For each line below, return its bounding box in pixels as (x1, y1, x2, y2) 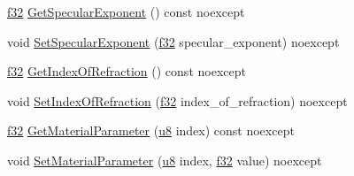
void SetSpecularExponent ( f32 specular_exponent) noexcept (7, 32, 340, 50)
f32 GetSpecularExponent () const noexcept (7, 3, 245, 20)
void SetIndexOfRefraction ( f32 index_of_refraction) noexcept (7, 91, 348, 110)
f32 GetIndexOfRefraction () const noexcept (7, 62, 246, 80)
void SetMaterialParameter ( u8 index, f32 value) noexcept (7, 150, 322, 169)
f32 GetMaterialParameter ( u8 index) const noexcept (7, 121, 295, 140)
